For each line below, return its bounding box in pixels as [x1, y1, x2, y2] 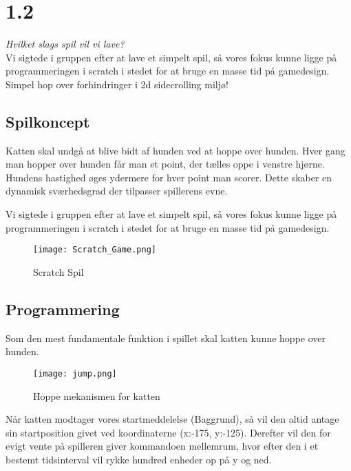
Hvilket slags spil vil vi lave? [6, 37, 125, 51]
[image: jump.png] [33, 368, 117, 379]
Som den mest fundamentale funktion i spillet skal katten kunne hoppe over [6, 330, 326, 345]
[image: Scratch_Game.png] [33, 245, 156, 255]
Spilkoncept [6, 110, 90, 132]
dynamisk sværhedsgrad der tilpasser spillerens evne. [6, 183, 228, 198]
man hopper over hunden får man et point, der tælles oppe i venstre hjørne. [6, 157, 325, 171]
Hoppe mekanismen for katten [33, 388, 160, 403]
